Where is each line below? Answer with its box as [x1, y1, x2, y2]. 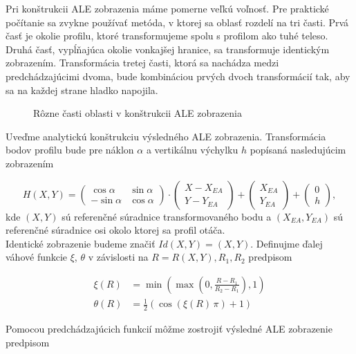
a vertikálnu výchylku [146, 142, 238, 157]
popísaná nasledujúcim [250, 142, 346, 157]
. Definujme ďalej [250, 236, 323, 250]
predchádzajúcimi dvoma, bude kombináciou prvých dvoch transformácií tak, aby [6, 68, 350, 83]
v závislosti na [88, 250, 149, 264]
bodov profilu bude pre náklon [6, 142, 134, 157]
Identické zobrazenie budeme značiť [6, 236, 156, 250]
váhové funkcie [6, 250, 68, 264]
